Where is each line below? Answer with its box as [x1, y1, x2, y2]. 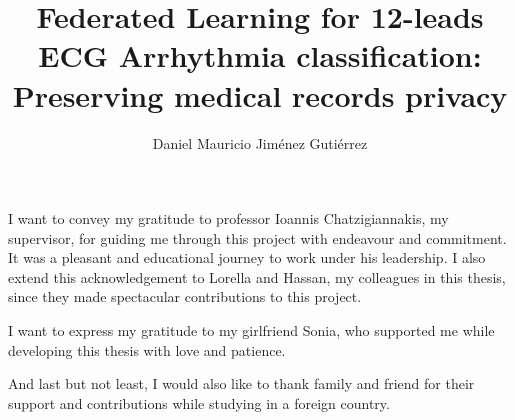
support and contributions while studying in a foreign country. [8, 392, 390, 413]
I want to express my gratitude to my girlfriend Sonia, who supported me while [8, 320, 495, 341]
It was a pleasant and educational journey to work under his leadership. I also [8, 247, 486, 268]
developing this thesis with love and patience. [8, 339, 286, 360]
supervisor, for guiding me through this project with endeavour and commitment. [8, 227, 507, 248]
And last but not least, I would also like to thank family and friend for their [8, 373, 475, 394]
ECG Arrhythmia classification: [38, 35, 482, 76]
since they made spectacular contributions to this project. [8, 286, 362, 307]
